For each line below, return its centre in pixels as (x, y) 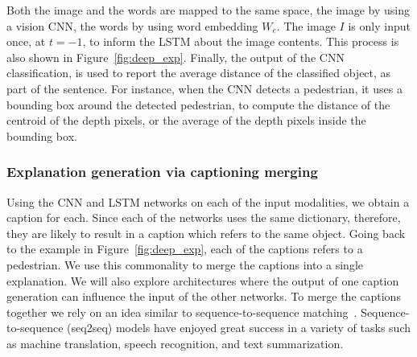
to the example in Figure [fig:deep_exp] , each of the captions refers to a (185, 249)
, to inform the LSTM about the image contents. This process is (241, 41)
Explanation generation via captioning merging (162, 172)
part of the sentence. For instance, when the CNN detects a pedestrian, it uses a (204, 88)
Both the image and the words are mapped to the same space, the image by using (208, 10)
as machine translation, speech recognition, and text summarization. (175, 343)
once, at (26, 41)
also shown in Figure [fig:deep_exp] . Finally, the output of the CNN (175, 57)
